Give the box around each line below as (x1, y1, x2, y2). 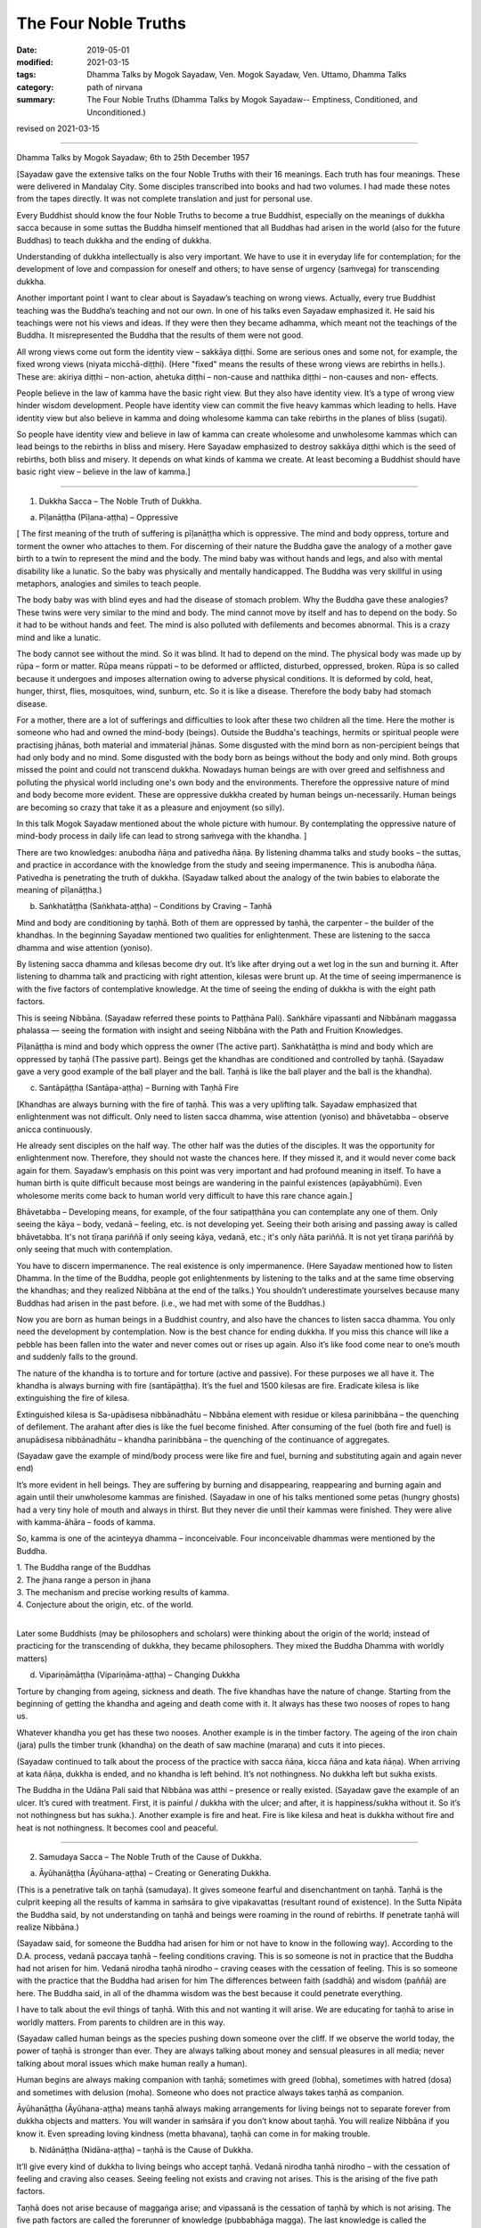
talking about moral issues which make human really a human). (16, 2058, 249, 2068)
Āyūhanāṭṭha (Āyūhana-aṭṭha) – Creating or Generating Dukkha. (38, 1868, 272, 1879)
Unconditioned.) (86, 107, 146, 118)
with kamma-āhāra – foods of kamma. (16, 1516, 156, 1528)
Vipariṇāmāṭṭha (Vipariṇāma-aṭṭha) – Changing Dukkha (38, 1669, 240, 1680)
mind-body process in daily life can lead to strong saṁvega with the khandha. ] (16, 831, 307, 841)
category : (16, 81, 54, 93)
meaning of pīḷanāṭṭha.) (16, 884, 102, 895)
